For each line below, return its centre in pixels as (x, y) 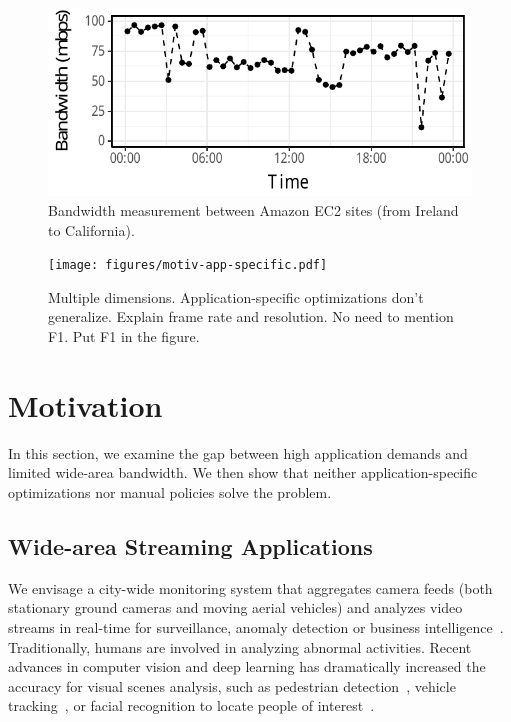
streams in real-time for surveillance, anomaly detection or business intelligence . (256, 626)
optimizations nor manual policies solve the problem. (170, 491)
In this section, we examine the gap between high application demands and (238, 452)
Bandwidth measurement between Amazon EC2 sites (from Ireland (253, 210)
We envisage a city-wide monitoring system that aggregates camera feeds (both (250, 587)
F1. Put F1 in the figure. (124, 336)
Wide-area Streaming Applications (190, 545)
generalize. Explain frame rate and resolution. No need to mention (251, 316)
